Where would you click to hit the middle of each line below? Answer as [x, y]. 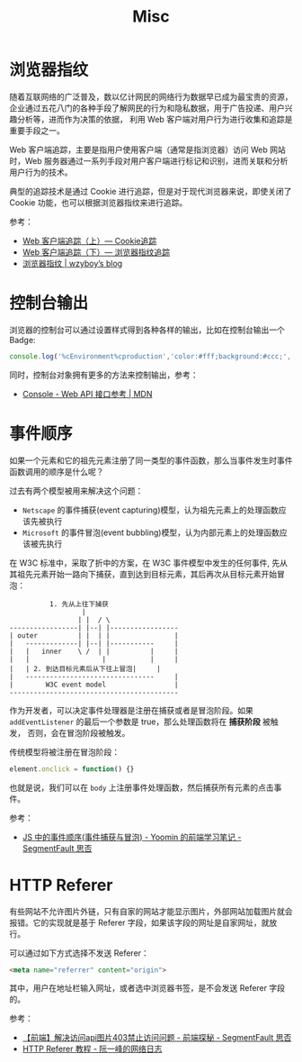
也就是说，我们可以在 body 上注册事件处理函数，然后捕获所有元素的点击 [142, 787]
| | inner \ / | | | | [94, 651]
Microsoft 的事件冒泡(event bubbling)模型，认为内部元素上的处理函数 [151, 532]
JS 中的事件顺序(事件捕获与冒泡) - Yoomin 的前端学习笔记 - [132, 837]
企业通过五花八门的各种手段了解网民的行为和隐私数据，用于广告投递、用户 [147, 108]
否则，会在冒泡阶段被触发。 [78, 732]
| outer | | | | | [94, 635]
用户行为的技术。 [41, 172]
